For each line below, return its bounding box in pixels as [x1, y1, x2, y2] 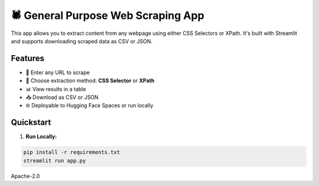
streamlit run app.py [23, 157, 86, 164]
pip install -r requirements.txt [23, 149, 121, 156]
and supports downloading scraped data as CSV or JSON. [11, 37, 153, 44]
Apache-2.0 [11, 172, 40, 179]
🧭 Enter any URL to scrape [25, 69, 90, 76]
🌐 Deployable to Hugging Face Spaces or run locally [25, 102, 154, 109]
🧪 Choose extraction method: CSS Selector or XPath [25, 77, 155, 84]
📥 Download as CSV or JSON [25, 94, 99, 101]
